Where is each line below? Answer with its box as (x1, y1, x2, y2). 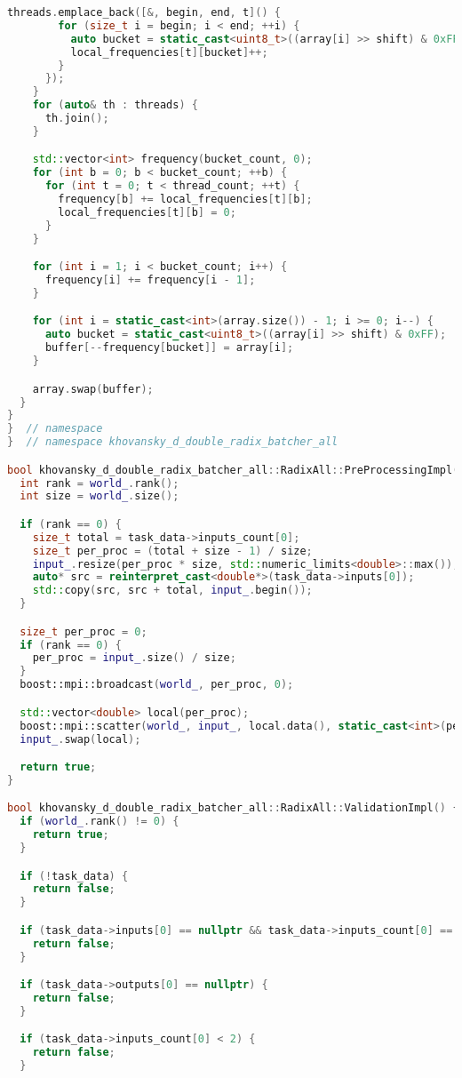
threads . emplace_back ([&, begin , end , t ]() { (7, 6, 281, 19)
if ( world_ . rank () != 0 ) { (20, 815, 179, 828)
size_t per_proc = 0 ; (20, 625, 147, 638)
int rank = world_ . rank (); (20, 476, 179, 490)
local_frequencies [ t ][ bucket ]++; (70, 45, 268, 59)
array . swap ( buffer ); (32, 382, 154, 395)
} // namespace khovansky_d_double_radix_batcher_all (7, 435, 339, 449)
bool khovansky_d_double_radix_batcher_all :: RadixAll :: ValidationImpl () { (7, 802, 459, 815)
